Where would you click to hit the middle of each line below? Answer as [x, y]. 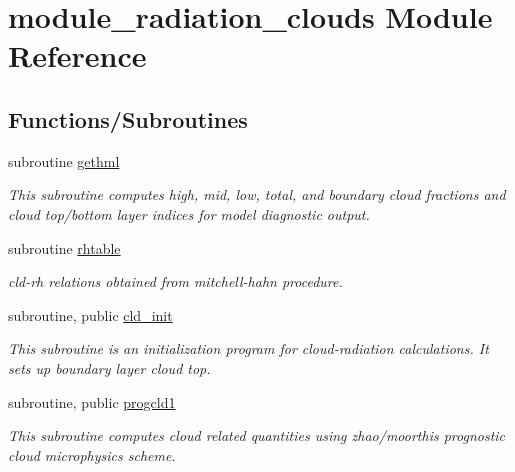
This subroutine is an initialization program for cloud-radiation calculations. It [248, 348]
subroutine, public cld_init [90, 314]
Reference [77, 55]
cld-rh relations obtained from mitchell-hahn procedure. [175, 281]
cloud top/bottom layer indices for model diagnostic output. [189, 213]
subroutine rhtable [64, 247]
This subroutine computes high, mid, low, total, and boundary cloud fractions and [257, 194]
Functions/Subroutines [128, 118]
